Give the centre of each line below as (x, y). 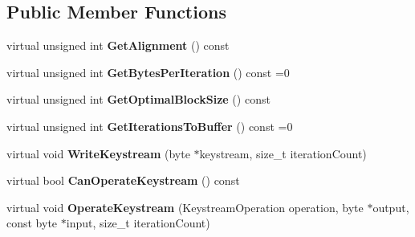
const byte (32, 223)
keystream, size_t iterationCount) (283, 153)
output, (391, 207)
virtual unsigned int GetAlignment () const (118, 45)
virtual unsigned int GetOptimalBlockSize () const (138, 99)
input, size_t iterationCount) (138, 223)
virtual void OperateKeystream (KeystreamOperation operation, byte (185, 207)
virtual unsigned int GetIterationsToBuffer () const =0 (150, 126)
